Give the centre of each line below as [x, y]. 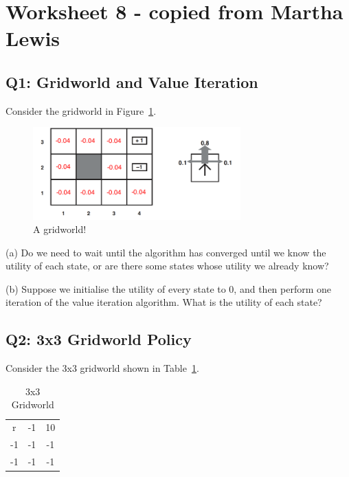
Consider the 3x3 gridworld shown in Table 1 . [102, 368]
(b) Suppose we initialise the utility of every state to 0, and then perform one [169, 288]
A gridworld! [60, 229]
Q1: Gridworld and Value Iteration [132, 81]
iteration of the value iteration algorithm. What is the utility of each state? [164, 302]
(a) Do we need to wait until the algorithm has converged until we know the [166, 252]
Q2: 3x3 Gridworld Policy [99, 339]
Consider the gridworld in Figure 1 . [81, 110]
